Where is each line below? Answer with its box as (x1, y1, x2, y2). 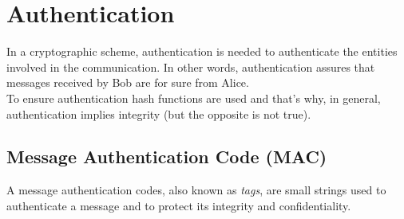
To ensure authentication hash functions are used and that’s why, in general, (6, 89, 381, 106)
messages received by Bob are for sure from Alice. (6, 74, 249, 91)
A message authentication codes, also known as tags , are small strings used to (6, 182, 386, 198)
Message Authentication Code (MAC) (6, 144, 327, 169)
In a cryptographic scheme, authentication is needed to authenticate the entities (6, 43, 398, 60)
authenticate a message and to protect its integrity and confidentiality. (6, 197, 351, 213)
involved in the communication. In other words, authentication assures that (6, 58, 375, 75)
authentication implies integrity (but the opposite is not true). (6, 105, 311, 122)
